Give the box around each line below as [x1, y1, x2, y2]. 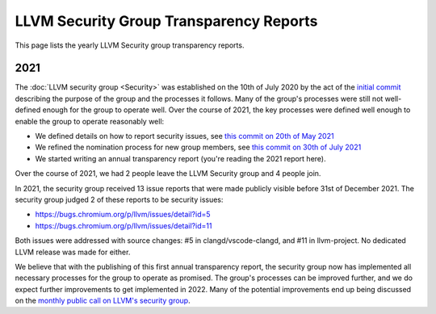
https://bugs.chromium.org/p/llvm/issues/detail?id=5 [35, 210, 211, 220]
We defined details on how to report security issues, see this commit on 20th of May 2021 [35, 132, 334, 141]
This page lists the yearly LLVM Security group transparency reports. [15, 40, 245, 50]
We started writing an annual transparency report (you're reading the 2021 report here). [35, 153, 326, 163]
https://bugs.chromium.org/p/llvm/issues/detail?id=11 [35, 220, 212, 230]
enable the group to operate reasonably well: [15, 116, 165, 126]
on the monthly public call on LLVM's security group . [15, 295, 191, 306]
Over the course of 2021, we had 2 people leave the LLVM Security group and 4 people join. [15, 169, 321, 178]
